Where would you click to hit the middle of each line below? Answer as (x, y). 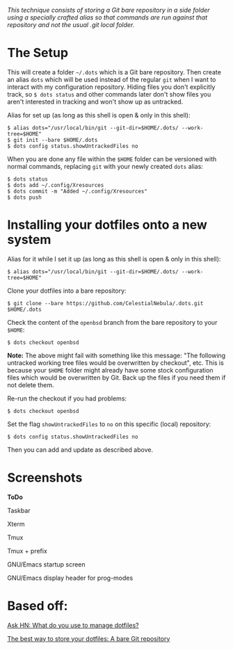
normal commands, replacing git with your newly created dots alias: (105, 166)
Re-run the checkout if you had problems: (67, 398)
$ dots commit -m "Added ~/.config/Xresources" (78, 191)
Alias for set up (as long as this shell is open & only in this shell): (99, 115)
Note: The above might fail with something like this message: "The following (116, 355)
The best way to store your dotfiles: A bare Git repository (89, 638)
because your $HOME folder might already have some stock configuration (110, 370)
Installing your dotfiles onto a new (107, 225)
